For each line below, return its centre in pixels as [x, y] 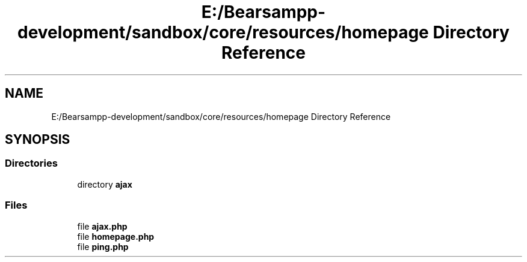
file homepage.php [116, 236]
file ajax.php [102, 226]
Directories [31, 163]
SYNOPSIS [38, 140]
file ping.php [103, 246]
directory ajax [105, 184]
